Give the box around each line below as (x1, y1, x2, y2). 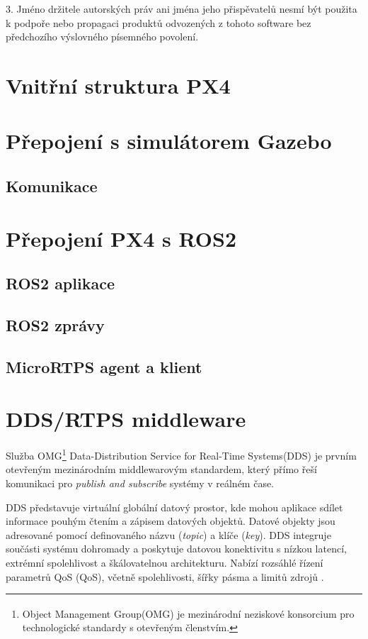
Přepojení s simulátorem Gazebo (6, 126, 332, 155)
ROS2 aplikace (6, 272, 115, 294)
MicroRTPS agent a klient (6, 355, 202, 377)
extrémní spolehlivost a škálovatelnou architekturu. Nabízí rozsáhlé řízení (6, 555, 323, 569)
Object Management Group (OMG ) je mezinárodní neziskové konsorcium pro (22, 606, 355, 621)
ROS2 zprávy (6, 313, 105, 335)
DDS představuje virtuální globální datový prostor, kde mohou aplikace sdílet (6, 499, 343, 514)
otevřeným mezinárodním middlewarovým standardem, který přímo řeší (6, 462, 317, 477)
